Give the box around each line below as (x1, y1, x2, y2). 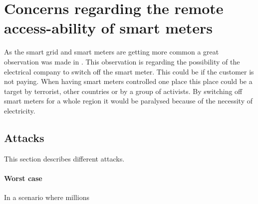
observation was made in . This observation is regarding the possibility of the (4, 56, 240, 66)
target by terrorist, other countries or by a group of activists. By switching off (4, 85, 243, 96)
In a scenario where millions (4, 192, 89, 202)
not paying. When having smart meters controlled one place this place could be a (4, 76, 253, 86)
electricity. (4, 105, 35, 115)
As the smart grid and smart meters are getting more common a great (4, 46, 219, 57)
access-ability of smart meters (4, 17, 213, 38)
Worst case (4, 172, 42, 183)
